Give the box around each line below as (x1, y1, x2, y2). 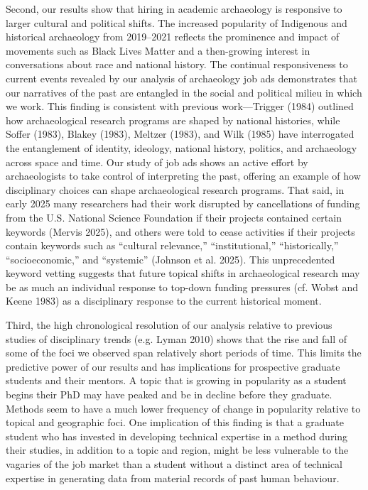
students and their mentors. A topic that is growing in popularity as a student (6, 373, 347, 388)
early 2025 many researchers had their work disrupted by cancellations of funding (6, 196, 360, 211)
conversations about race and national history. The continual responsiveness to (6, 57, 348, 72)
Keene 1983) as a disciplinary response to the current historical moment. (6, 293, 322, 308)
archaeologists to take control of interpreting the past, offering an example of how (6, 168, 361, 183)
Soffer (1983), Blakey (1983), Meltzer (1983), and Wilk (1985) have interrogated (6, 126, 355, 141)
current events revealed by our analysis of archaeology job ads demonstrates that (6, 70, 357, 85)
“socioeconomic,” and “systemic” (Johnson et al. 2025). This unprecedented (6, 251, 335, 266)
